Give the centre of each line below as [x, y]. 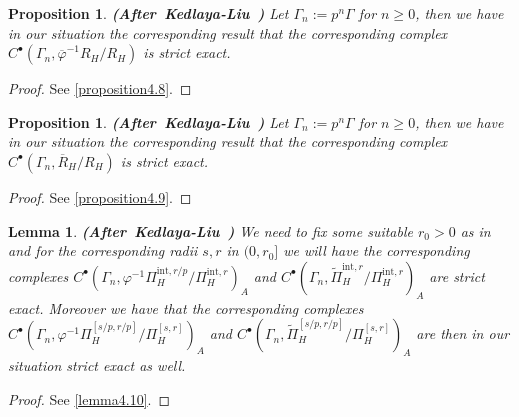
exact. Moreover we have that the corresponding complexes [186, 307]
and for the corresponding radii [103, 250]
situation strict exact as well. [97, 364]
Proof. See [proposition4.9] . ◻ [100, 196]
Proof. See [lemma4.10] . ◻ [89, 398]
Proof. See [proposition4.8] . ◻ [100, 88]
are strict [457, 275]
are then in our [463, 333]
